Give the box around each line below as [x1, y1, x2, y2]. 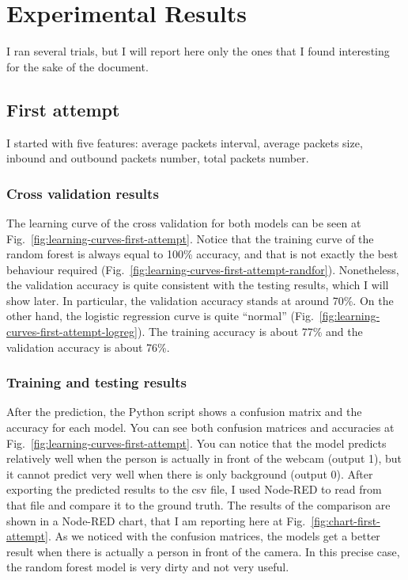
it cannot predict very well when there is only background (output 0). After [6, 465, 373, 482]
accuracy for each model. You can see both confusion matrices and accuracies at [6, 419, 395, 436]
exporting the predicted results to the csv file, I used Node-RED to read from [6, 481, 382, 498]
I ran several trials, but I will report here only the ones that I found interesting [6, 43, 390, 59]
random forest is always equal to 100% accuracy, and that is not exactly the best [6, 246, 399, 262]
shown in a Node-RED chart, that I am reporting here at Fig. [6, 512, 306, 528]
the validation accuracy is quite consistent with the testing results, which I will [6, 277, 389, 293]
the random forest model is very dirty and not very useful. [6, 559, 289, 575]
